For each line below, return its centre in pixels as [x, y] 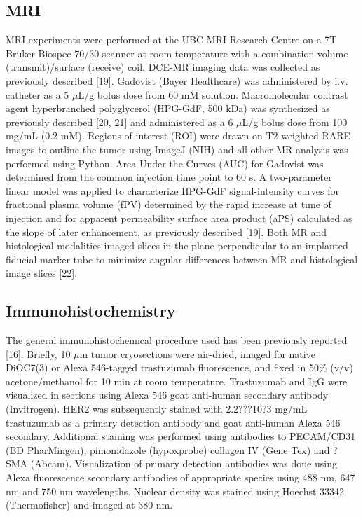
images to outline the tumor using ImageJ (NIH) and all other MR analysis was [177, 149]
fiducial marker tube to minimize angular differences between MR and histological [182, 259]
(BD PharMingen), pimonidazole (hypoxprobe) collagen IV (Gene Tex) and [168, 449]
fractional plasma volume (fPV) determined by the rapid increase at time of [169, 204]
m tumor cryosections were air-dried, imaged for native [197, 353]
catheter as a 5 [37, 94]
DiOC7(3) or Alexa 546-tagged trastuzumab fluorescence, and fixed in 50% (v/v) [179, 367]
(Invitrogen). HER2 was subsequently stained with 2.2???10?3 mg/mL [157, 409]
